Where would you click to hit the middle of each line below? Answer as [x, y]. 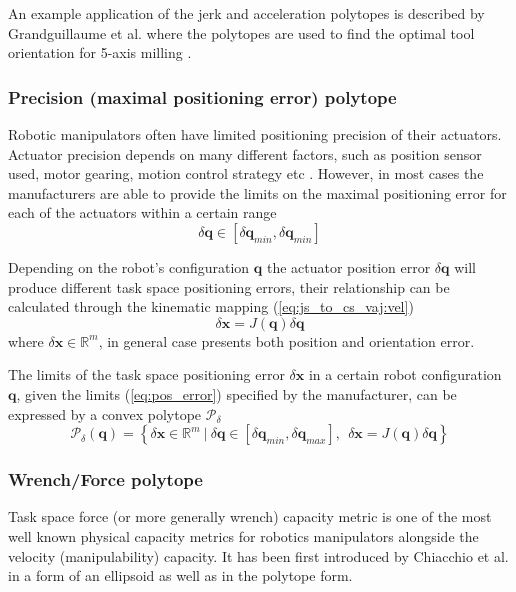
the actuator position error [348, 266]
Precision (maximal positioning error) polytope [202, 96]
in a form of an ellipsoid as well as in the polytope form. [180, 575]
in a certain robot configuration [405, 374]
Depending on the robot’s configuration [129, 266]
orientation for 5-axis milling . [100, 52]
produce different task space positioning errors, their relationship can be [229, 286]
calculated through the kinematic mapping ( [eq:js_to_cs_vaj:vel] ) [211, 306]
